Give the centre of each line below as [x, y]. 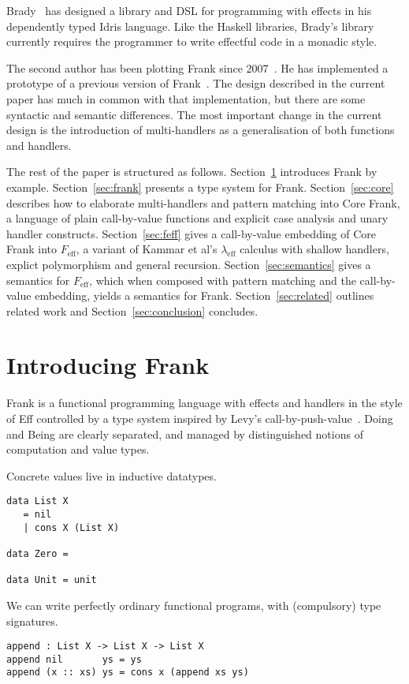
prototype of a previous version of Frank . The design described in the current [196, 83]
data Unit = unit [52, 580]
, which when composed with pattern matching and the [223, 280]
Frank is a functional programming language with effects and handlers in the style [204, 403]
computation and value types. [78, 449]
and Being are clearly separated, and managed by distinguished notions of [185, 434]
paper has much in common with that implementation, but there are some [186, 98]
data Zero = [37, 554]
